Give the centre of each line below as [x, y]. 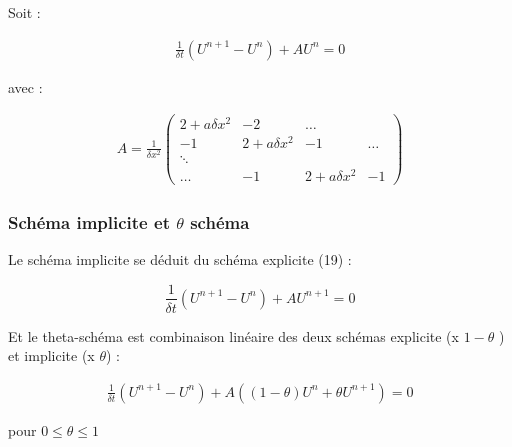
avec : [25, 86]
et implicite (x [51, 355]
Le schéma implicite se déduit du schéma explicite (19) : [180, 258]
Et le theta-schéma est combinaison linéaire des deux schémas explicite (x [233, 335]
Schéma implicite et [89, 221]
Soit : [24, 12]
